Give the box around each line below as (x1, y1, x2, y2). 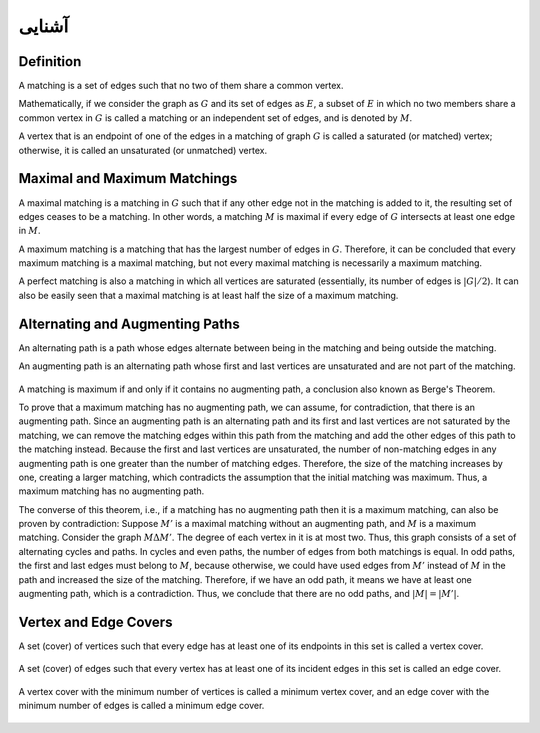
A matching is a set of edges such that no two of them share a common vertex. (18, 80, 344, 92)
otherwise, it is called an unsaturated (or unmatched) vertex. (18, 144, 268, 156)
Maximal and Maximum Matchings (18, 170, 238, 187)
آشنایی (18, 15, 69, 37)
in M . (18, 225, 41, 237)
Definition (18, 53, 82, 70)
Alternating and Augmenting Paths (18, 315, 240, 332)
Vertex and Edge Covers (18, 613, 173, 630)
